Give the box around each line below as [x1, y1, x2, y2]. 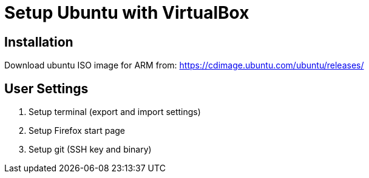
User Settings [4, 81, 89, 96]
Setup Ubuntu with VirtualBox [4, 2, 249, 23]
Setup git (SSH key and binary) [29, 144, 152, 155]
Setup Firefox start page [29, 125, 126, 136]
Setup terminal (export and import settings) [29, 107, 201, 117]
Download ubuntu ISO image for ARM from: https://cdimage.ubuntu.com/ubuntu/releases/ [4, 60, 364, 71]
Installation [4, 34, 73, 50]
